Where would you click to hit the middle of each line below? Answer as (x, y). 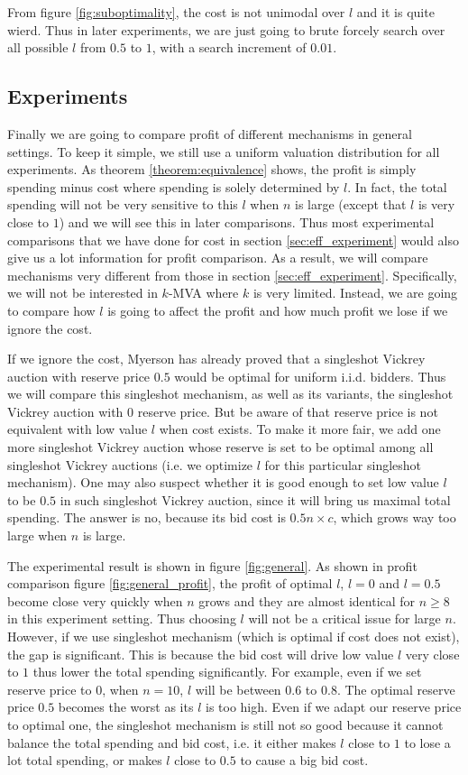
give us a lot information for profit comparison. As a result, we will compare (218, 258)
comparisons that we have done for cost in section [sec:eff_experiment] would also (234, 240)
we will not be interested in (83, 293)
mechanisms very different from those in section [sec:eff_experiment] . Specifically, (232, 275)
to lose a (427, 742)
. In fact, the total (397, 186)
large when (37, 535)
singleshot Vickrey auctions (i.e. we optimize (130, 464)
